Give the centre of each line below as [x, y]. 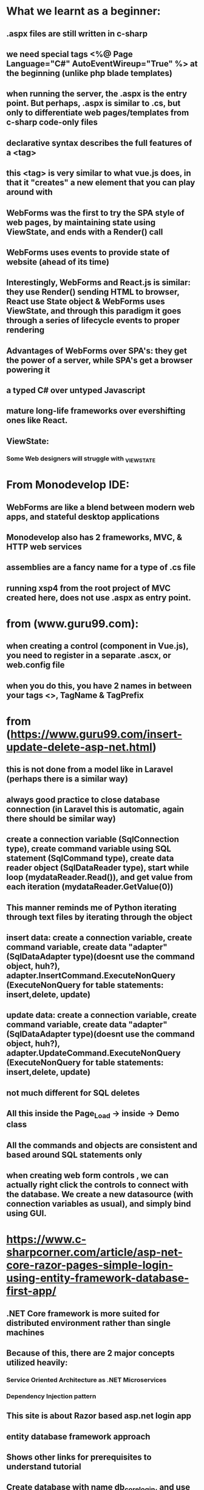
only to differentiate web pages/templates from [98, 113]
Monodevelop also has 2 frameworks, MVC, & [94, 537]
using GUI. [26, 1214]
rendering [25, 330]
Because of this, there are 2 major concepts [90, 1353]
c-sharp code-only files [52, 122]
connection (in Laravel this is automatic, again [95, 809]
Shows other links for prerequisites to [79, 1457]
